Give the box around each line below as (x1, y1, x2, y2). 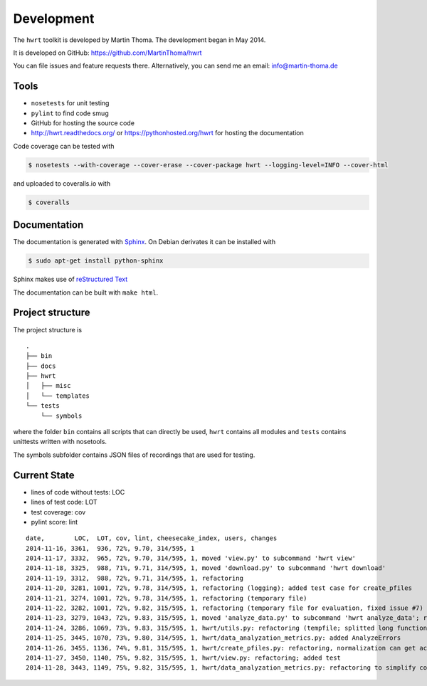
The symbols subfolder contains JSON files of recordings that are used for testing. (13, 450, 255, 459)
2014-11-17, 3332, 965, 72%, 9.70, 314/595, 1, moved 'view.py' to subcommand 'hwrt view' (26, 554, 356, 562)
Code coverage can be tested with (13, 142, 115, 150)
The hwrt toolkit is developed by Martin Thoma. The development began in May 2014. (13, 36, 266, 44)
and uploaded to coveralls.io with (13, 179, 110, 188)
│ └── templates (26, 391, 90, 400)
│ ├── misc (26, 381, 71, 390)
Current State (13, 469, 75, 481)
